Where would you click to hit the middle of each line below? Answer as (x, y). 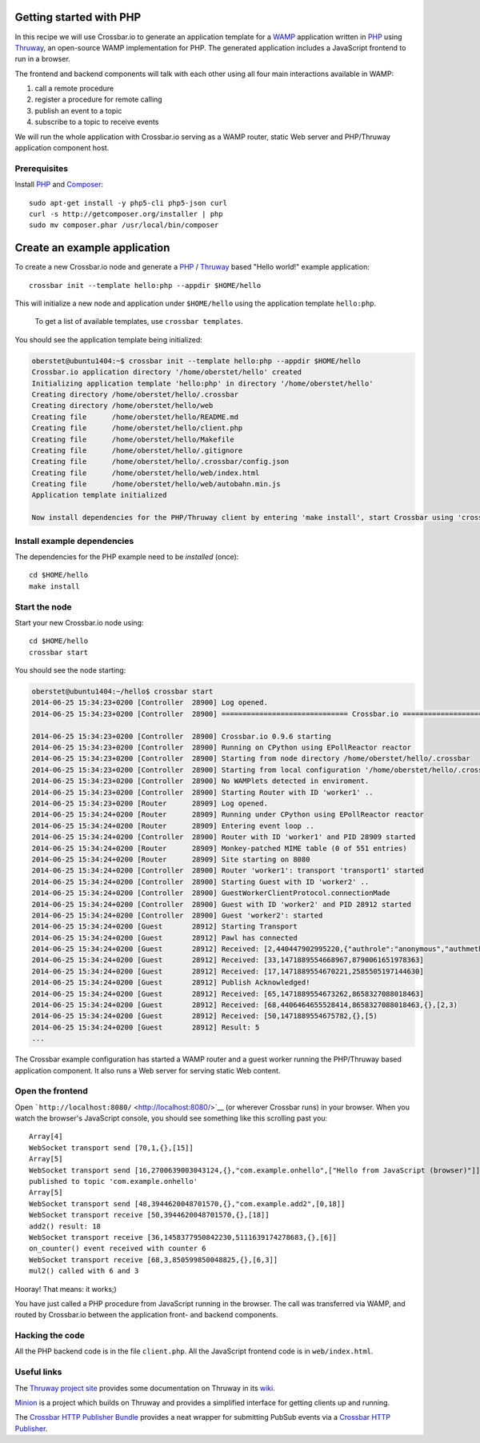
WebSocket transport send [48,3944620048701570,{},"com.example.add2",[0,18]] (187, 1203)
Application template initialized (99, 495)
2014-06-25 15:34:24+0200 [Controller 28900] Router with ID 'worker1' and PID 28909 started (224, 837)
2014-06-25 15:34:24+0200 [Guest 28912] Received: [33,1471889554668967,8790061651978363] (228, 960)
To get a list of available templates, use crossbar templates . (139, 322)
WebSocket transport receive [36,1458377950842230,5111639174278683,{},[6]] (183, 1237)
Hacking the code (50, 1336)
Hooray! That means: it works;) (66, 1289)
